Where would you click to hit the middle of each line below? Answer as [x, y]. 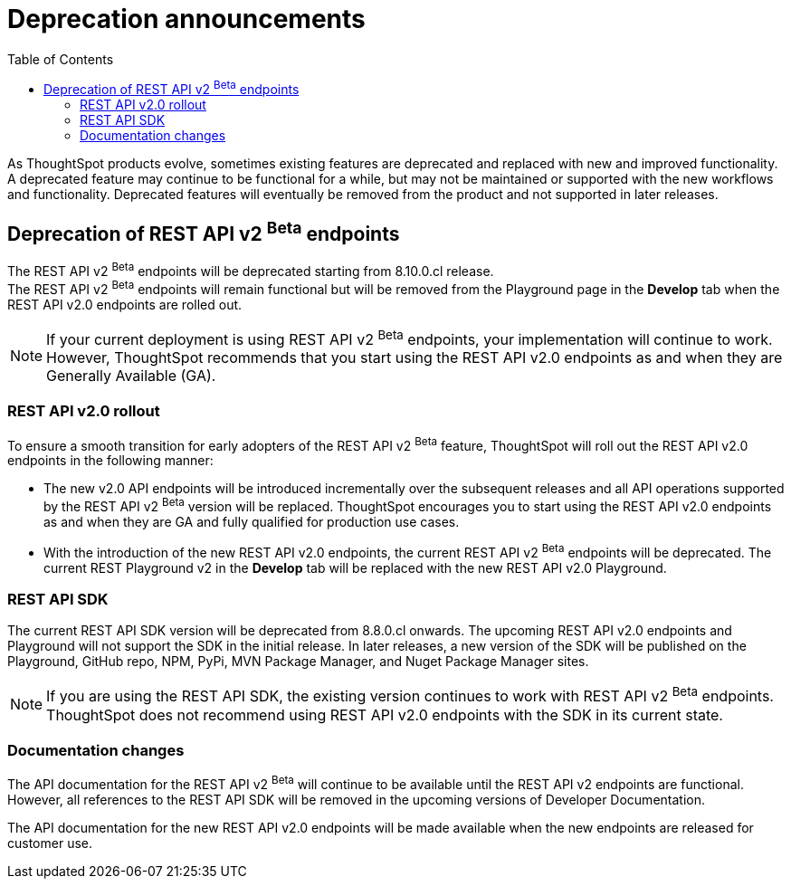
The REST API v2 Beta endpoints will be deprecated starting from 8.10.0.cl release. [251, 270]
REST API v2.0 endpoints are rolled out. [125, 304]
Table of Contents [61, 59]
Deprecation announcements [186, 19]
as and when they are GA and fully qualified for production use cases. [252, 521]
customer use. [50, 843]
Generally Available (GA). [131, 375]
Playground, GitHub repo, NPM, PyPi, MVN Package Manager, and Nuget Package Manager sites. [298, 662]
